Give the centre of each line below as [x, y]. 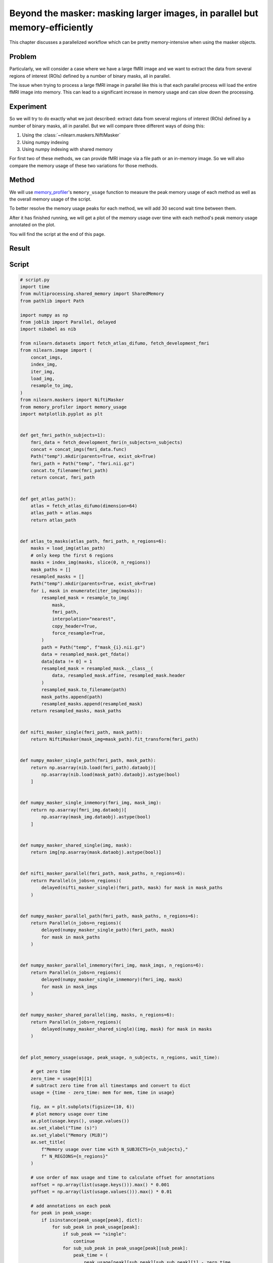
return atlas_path [53, 520]
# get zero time [51, 1072]
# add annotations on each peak [71, 1206]
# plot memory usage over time [69, 1114]
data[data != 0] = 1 [67, 661]
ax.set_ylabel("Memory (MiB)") [69, 1135]
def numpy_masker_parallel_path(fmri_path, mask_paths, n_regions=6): [109, 916]
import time [35, 286]
